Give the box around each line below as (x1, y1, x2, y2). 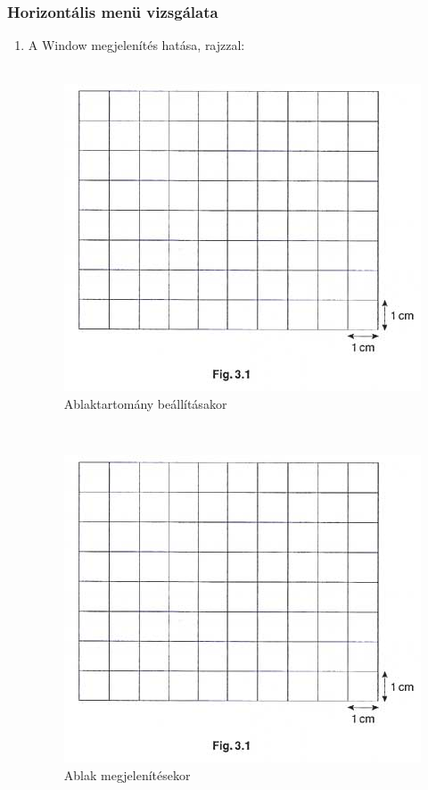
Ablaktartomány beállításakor (63, 395, 227, 412)
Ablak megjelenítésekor (63, 765, 191, 784)
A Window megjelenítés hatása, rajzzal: (28, 36, 245, 54)
